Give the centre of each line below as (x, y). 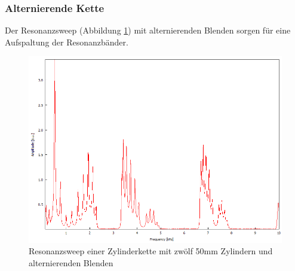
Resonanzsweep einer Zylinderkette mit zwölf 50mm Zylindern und (151, 251)
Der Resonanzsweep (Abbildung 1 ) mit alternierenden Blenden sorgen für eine (148, 30)
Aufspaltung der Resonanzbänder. (67, 42)
